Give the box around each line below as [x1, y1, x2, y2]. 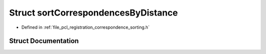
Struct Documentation [9, 37, 79, 45]
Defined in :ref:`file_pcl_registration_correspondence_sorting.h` [21, 24, 150, 30]
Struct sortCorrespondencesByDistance [9, 7, 178, 18]
